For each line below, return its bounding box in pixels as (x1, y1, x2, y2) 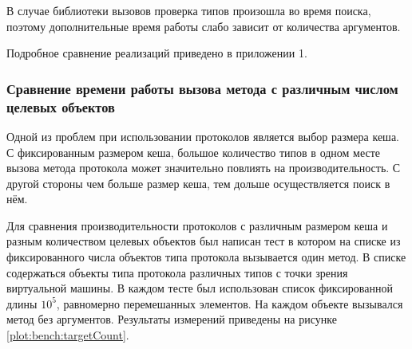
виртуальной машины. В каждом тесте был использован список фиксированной (6, 280, 393, 296)
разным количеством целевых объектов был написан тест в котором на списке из (6, 233, 401, 249)
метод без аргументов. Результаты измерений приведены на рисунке (6, 311, 337, 327)
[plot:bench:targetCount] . (6, 327, 129, 343)
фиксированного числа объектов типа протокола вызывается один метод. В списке (6, 249, 406, 265)
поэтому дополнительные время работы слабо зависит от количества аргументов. (6, 18, 401, 34)
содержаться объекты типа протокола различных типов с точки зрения (6, 264, 348, 280)
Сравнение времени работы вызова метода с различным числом (6, 78, 398, 98)
